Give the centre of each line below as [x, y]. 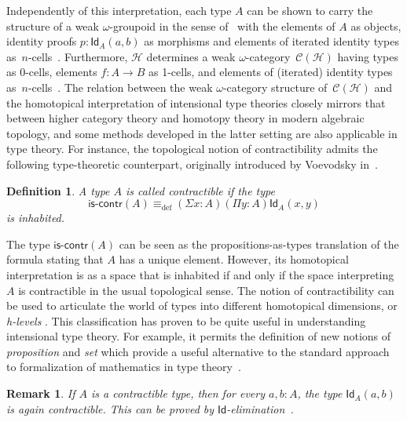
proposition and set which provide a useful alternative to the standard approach [198, 351]
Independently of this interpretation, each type [119, 10]
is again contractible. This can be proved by [110, 408]
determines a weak [191, 56]
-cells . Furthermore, [78, 56]
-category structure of [275, 87]
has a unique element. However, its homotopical [234, 259]
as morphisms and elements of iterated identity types [271, 41]
